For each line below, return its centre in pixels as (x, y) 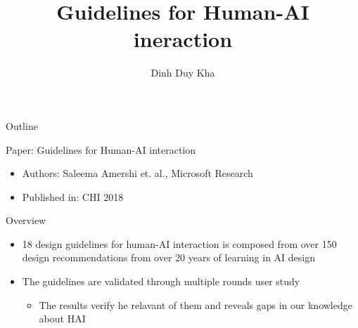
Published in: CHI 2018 (73, 196)
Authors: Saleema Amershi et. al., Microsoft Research (138, 173)
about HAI (62, 319)
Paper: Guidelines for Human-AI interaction (101, 149)
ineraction (183, 39)
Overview (26, 220)
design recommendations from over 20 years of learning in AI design (169, 257)
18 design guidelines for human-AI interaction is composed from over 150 (179, 243)
